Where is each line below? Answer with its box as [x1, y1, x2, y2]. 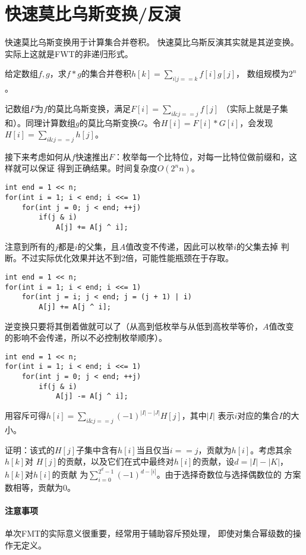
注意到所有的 [5, 240, 55, 252]
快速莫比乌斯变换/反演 [5, 1, 181, 26]
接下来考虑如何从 [5, 150, 71, 162]
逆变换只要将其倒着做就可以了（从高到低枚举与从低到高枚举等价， [5, 319, 263, 332]
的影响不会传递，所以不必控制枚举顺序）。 [5, 331, 167, 344]
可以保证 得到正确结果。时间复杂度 [21, 162, 157, 174]
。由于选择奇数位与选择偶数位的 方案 [156, 468, 301, 481]
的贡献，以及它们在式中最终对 [57, 455, 174, 468]
